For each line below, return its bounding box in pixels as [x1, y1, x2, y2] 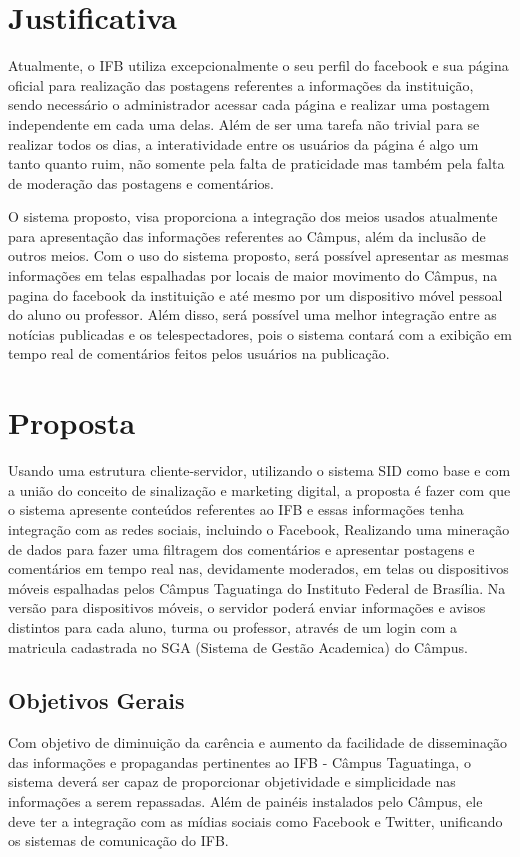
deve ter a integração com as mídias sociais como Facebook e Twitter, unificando [8, 810, 503, 831]
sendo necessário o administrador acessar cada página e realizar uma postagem [8, 94, 490, 115]
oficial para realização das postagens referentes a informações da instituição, [8, 74, 474, 95]
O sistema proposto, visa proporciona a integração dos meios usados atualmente [8, 206, 498, 227]
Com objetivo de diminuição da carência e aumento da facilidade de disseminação [8, 732, 508, 753]
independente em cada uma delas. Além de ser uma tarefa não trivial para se [8, 113, 480, 134]
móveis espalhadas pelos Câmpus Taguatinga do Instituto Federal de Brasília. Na [8, 577, 506, 598]
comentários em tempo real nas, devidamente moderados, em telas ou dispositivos [8, 558, 509, 579]
